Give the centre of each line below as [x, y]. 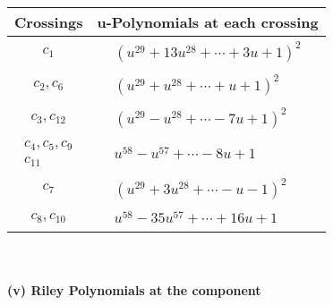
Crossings [49, 22]
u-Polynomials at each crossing [208, 22]
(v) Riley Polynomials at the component [134, 290]
